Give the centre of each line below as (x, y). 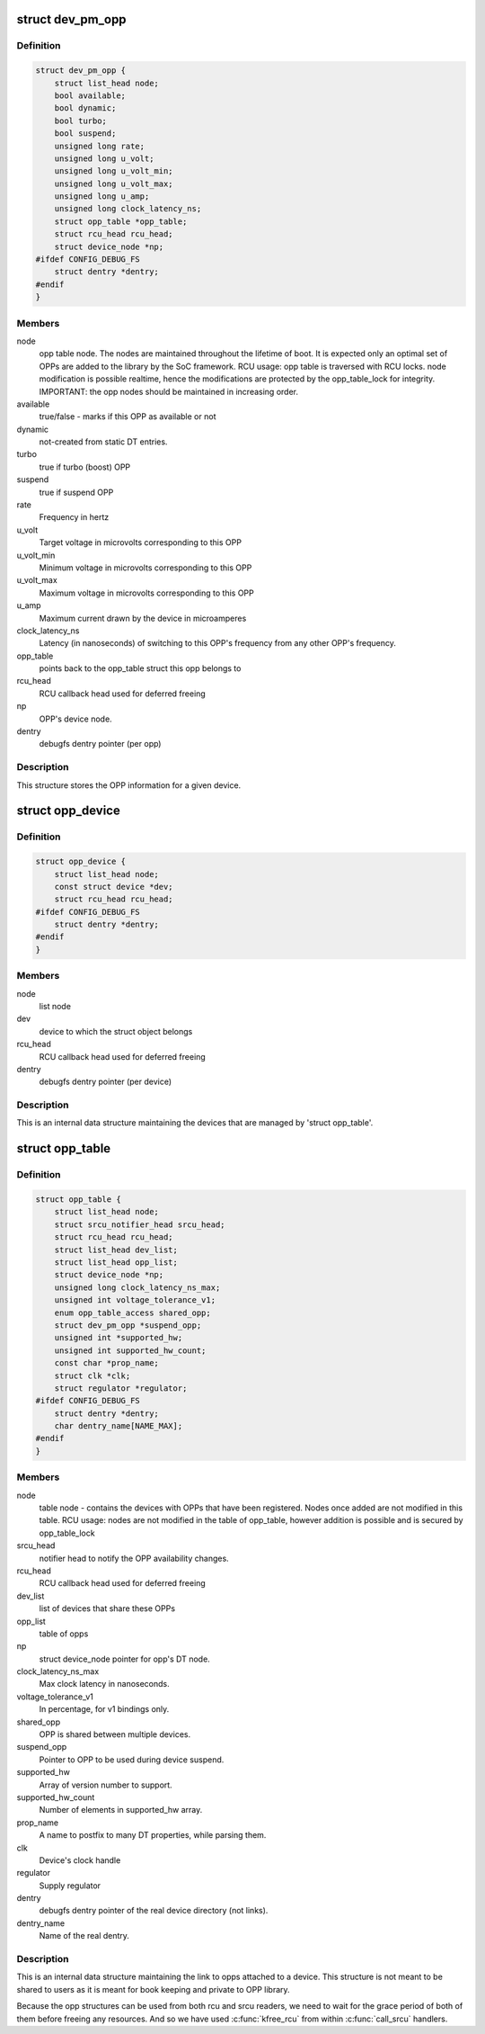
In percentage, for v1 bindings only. (104, 1709)
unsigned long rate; (100, 146)
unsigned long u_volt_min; (114, 171)
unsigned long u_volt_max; (114, 184)
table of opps (64, 1634)
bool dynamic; (85, 108)
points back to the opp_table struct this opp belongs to (140, 668)
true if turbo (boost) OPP (85, 467)
